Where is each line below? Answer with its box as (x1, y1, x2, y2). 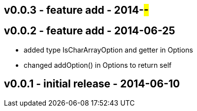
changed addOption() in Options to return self (24, 60, 172, 69)
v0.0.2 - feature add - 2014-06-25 (4, 25, 175, 37)
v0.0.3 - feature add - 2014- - (4, 4, 149, 16)
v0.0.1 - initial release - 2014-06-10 (4, 78, 180, 90)
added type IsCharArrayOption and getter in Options (24, 45, 193, 54)
